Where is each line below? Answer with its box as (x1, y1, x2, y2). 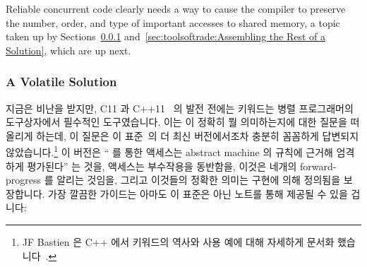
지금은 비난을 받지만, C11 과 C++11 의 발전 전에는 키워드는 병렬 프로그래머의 (6, 100, 354, 115)
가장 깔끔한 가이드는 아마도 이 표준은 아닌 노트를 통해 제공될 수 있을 (48, 186, 348, 201)
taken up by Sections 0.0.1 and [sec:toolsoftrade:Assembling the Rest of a (6, 29, 325, 44)
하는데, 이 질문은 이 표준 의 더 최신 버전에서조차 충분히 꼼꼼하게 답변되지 (36, 128, 359, 143)
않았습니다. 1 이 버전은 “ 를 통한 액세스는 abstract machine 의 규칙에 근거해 (6, 143, 333, 160)
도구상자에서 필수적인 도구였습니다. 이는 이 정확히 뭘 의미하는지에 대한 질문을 (6, 114, 347, 129)
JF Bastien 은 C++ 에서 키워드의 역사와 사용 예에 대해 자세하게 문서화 (22, 235, 335, 249)
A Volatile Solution (6, 73, 117, 90)
